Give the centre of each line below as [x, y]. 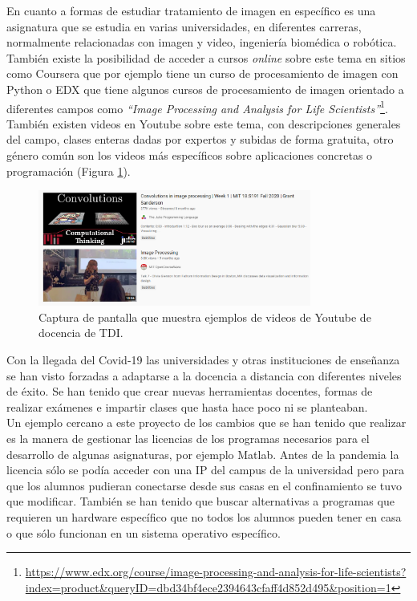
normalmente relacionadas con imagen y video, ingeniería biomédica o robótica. [202, 42]
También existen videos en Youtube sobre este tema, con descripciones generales [204, 123]
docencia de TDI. [81, 333]
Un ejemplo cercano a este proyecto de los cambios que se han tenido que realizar [206, 422]
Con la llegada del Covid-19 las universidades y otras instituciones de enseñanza [203, 360]
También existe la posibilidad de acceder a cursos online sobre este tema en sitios [206, 57]
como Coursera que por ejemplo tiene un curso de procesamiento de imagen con [202, 73]
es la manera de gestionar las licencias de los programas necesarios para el [188, 439]
